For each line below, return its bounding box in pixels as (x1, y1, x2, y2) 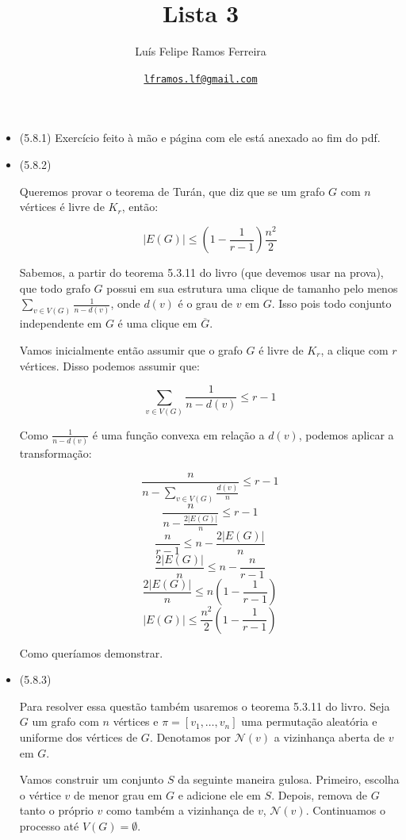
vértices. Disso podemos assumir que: (19, 357, 200, 374)
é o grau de (178, 295, 233, 312)
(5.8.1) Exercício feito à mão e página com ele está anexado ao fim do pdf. (19, 129, 381, 146)
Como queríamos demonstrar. (19, 644, 163, 661)
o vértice (19, 786, 61, 803)
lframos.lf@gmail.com (144, 73, 258, 85)
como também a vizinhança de (105, 802, 255, 819)
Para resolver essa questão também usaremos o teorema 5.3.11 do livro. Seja (19, 697, 390, 714)
